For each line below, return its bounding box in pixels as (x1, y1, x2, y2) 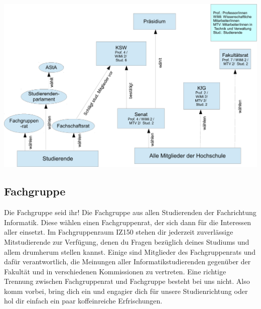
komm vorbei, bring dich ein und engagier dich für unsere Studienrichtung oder (4, 285, 248, 296)
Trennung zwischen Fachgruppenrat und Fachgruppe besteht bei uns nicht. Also (4, 276, 250, 286)
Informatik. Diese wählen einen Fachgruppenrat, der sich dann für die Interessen (4, 217, 251, 227)
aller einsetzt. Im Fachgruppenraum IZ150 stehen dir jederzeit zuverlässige (4, 227, 233, 237)
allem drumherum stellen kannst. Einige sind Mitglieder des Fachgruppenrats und (4, 246, 256, 257)
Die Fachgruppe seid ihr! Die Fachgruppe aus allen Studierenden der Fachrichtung (4, 207, 256, 218)
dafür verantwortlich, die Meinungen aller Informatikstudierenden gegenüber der (4, 256, 251, 267)
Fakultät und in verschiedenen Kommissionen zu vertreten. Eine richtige (4, 266, 226, 276)
